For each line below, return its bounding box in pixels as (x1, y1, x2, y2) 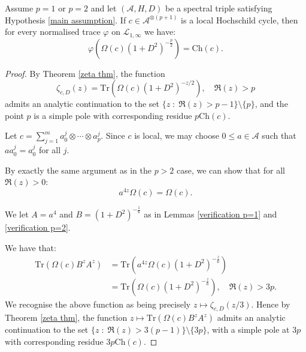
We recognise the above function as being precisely (5, 297, 191, 310)
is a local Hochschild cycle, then (181, 13, 298, 26)
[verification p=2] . (5, 221, 71, 234)
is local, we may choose (134, 129, 219, 142)
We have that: (5, 241, 56, 254)
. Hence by (251, 297, 290, 310)
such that (262, 129, 296, 142)
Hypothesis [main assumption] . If (5, 13, 126, 26)
